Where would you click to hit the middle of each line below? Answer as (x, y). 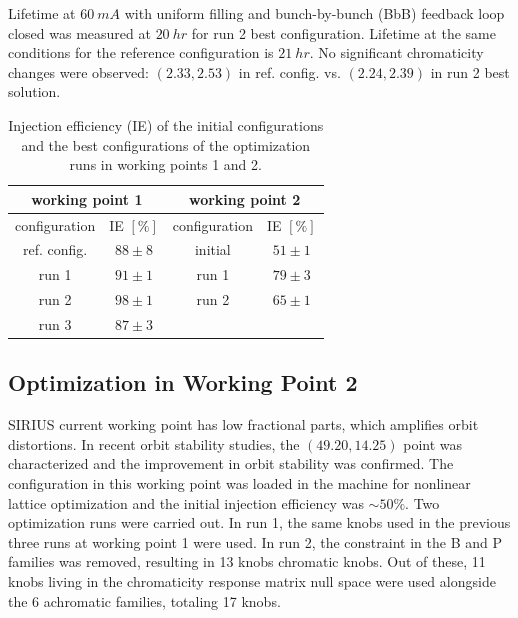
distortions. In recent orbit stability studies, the (154, 443)
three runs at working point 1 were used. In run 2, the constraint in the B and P (255, 541)
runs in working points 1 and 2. (165, 164)
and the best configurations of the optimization (166, 144)
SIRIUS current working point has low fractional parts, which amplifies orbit (243, 424)
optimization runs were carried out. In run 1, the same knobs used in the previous (259, 522)
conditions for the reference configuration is (141, 52)
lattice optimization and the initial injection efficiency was (186, 502)
